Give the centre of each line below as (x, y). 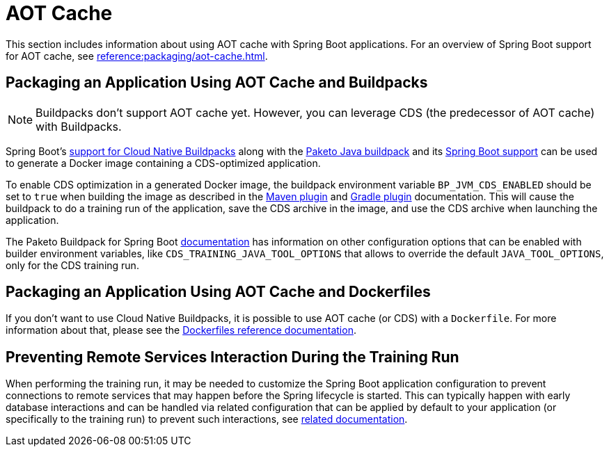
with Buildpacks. (79, 126)
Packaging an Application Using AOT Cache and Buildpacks (217, 83)
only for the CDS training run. (72, 265)
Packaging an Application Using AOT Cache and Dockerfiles (218, 292)
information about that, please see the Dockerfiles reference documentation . (181, 330)
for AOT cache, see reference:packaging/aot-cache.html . (137, 56)
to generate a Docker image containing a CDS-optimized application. (163, 163)
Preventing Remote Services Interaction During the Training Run (232, 357)
